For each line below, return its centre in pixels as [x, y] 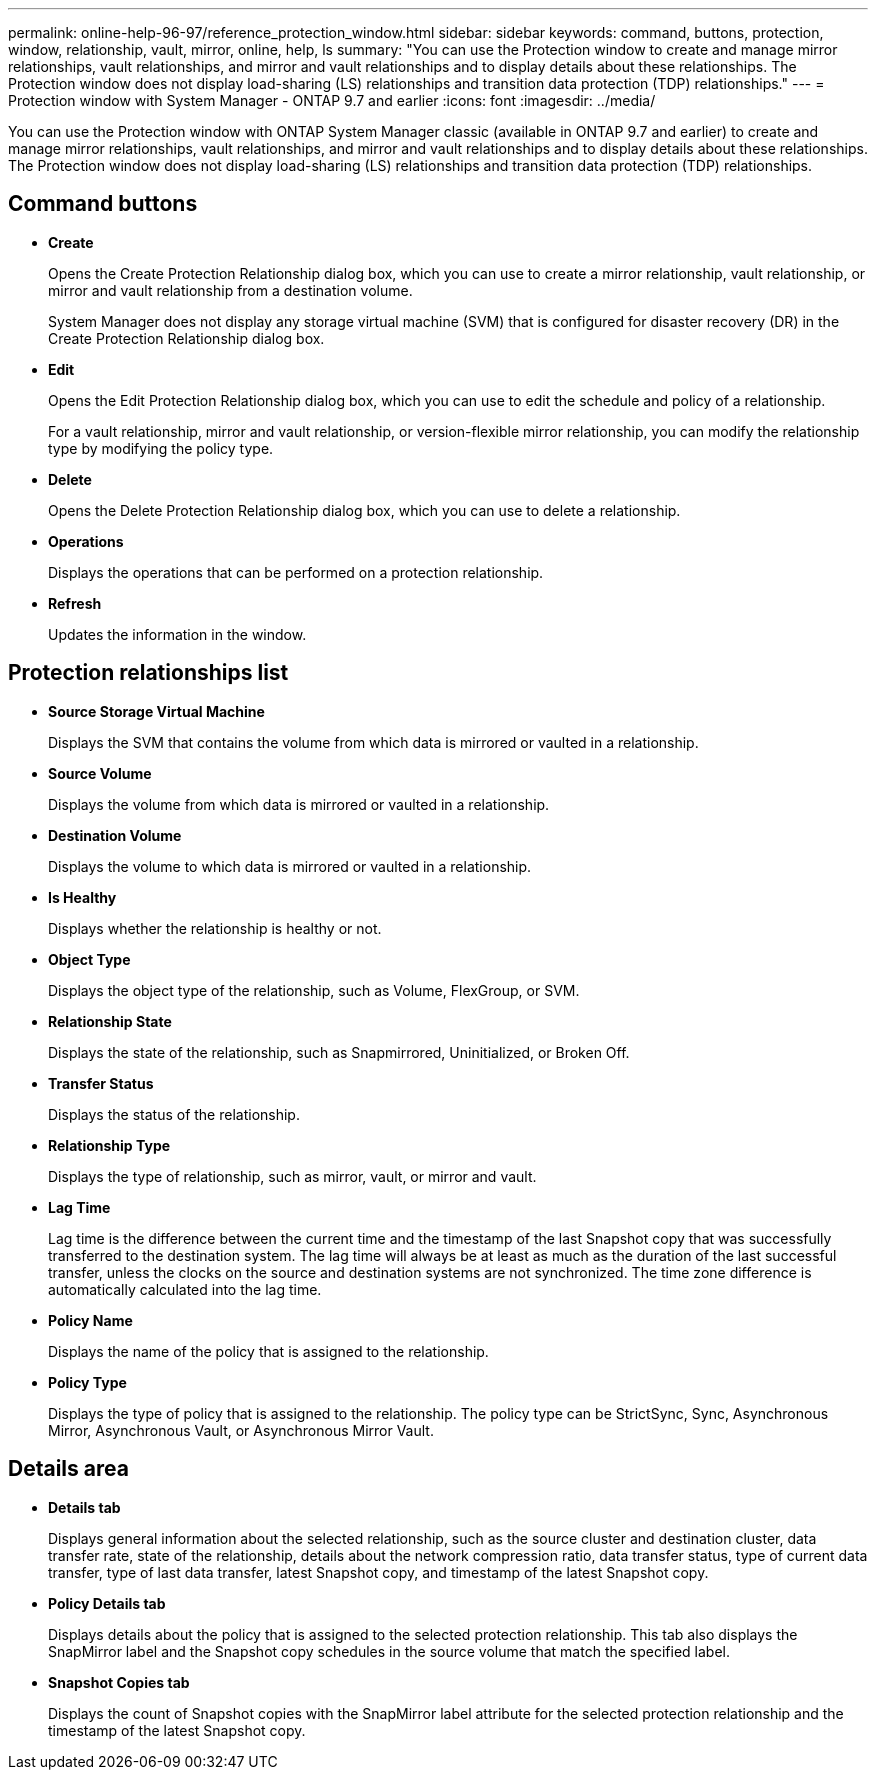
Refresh [75, 603]
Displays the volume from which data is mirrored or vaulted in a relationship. [299, 804]
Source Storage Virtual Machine [156, 711]
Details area [68, 1469]
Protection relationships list [148, 673]
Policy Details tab [107, 1603]
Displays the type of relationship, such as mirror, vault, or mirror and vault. [292, 1176]
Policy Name [90, 1320]
